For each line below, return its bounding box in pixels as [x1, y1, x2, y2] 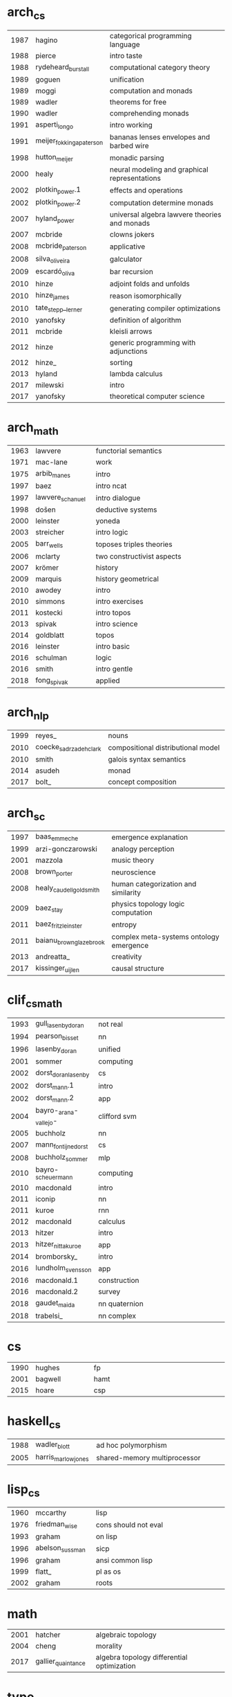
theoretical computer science [109, 392, 205, 402]
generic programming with [109, 338, 196, 348]
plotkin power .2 [35, 197, 81, 208]
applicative [109, 242, 146, 251]
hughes [35, 1363, 60, 1372]
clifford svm [97, 1111, 137, 1121]
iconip [35, 1194, 56, 1204]
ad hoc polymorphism [96, 1440, 167, 1450]
